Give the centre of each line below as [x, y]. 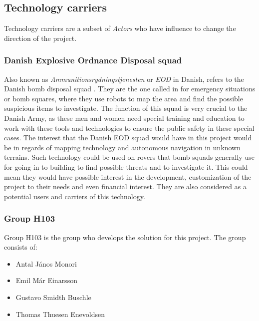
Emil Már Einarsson [46, 280]
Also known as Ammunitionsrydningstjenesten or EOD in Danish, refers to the [124, 79]
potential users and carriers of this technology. [75, 196]
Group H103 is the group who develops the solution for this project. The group [125, 237]
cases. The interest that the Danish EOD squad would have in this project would [128, 138]
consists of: [21, 247]
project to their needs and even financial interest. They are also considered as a [125, 186]
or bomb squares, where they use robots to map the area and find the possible [124, 98]
